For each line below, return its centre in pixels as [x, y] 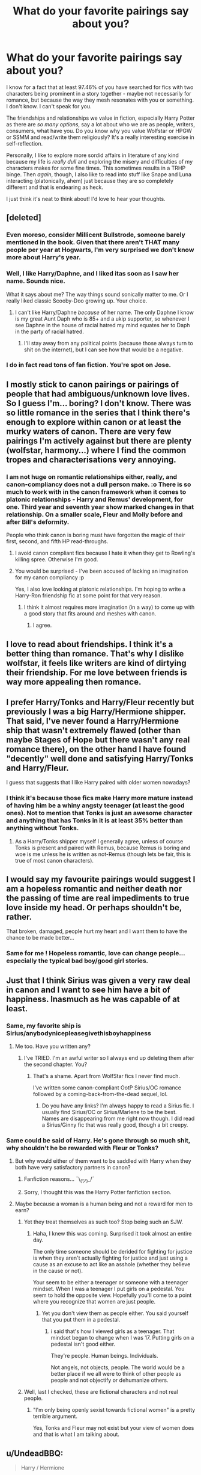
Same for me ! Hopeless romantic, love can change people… [96, 953]
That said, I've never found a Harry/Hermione [92, 721]
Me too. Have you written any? [53, 1046]
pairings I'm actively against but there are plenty [99, 441]
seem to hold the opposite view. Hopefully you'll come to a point [112, 1295]
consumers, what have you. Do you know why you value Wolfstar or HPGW [99, 131]
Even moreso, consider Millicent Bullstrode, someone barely [96, 235]
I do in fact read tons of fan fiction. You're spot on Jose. [88, 365]
